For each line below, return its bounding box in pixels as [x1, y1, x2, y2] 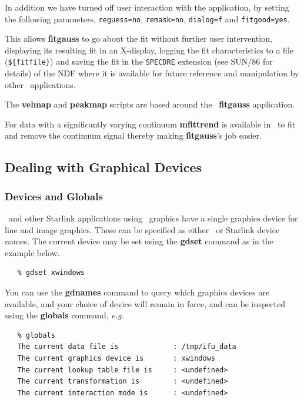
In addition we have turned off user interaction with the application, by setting [5, 1, 289, 13]
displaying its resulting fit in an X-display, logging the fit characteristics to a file [5, 43, 293, 56]
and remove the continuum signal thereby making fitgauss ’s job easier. [5, 129, 262, 142]
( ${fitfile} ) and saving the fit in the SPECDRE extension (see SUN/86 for [5, 55, 273, 68]
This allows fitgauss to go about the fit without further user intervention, [5, 32, 272, 45]
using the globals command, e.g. [5, 309, 124, 321]
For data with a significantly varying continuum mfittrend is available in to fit [5, 117, 296, 130]
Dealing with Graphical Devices [5, 158, 202, 176]
